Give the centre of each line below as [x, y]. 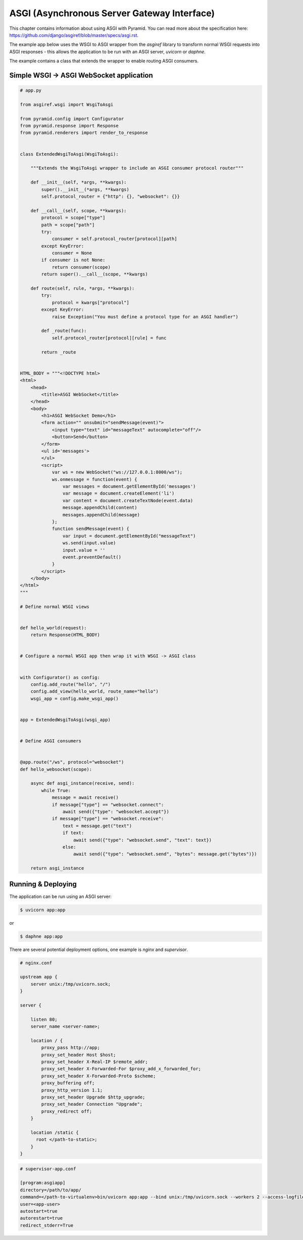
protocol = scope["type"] [73, 218]
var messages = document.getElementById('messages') [129, 486]
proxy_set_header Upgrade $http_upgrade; [93, 1097]
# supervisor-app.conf [48, 1169]
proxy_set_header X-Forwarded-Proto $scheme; [98, 1076]
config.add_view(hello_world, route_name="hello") [94, 691]
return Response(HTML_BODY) [65, 635]
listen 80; [44, 1019]
